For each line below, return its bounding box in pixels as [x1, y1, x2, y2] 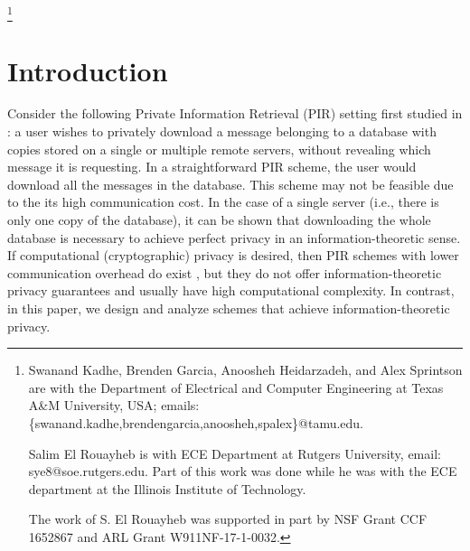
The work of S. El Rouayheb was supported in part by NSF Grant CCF [28, 509, 428, 528]
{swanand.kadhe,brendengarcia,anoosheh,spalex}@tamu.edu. [28, 413, 364, 432]
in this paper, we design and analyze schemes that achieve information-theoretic [7, 298, 450, 317]
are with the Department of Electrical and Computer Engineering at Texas [28, 378, 444, 397]
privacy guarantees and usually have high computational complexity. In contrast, [7, 281, 455, 300]
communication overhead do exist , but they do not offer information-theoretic [7, 263, 442, 282]
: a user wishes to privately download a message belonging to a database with [7, 122, 437, 141]
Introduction [7, 51, 168, 89]
